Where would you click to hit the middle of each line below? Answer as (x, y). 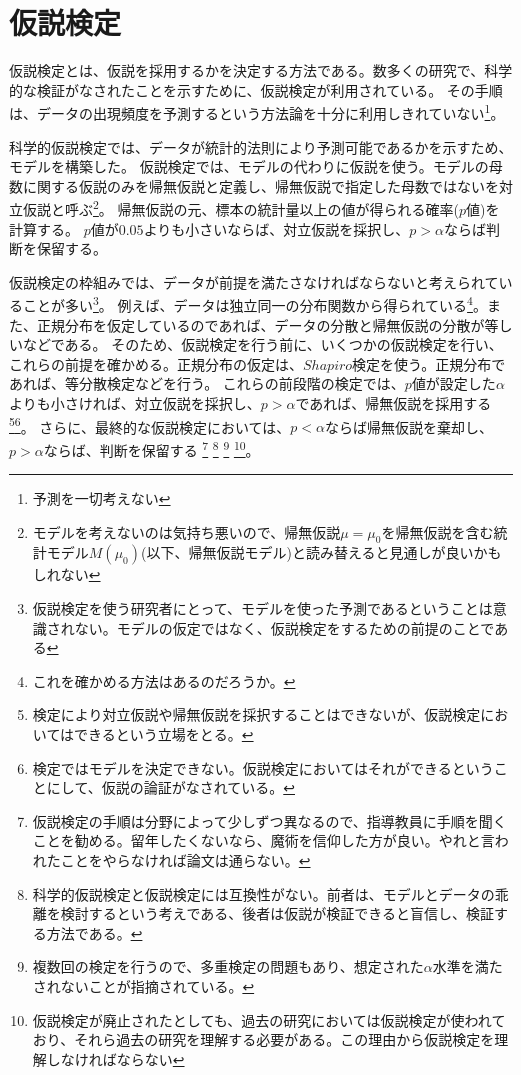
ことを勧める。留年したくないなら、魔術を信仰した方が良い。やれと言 (263, 840)
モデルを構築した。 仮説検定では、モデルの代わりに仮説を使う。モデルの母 (256, 166)
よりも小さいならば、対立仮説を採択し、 (276, 228)
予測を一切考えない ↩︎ (101, 498)
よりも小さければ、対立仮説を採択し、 (135, 403)
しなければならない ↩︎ (115, 1058)
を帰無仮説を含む (437, 531)
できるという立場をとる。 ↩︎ (164, 734)
